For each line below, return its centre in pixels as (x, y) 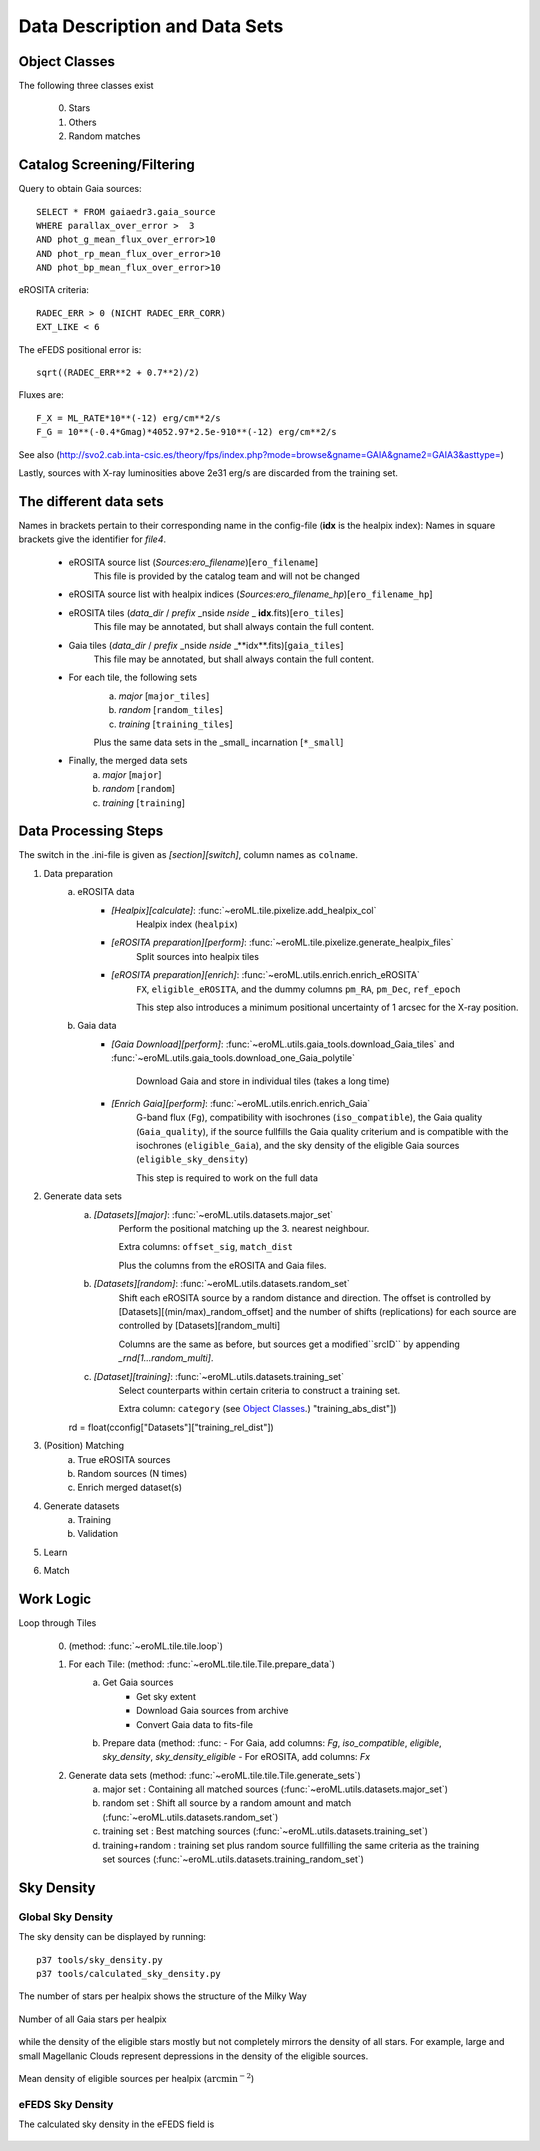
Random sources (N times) (132, 1473)
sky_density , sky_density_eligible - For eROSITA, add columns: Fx (236, 1757)
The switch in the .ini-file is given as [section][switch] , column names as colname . (188, 855)
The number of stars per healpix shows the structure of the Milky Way (162, 1996)
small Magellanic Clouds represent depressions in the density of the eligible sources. (193, 2056)
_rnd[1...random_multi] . (166, 1358)
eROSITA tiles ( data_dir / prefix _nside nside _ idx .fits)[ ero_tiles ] (206, 612)
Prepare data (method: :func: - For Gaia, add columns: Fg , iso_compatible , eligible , (272, 1742)
